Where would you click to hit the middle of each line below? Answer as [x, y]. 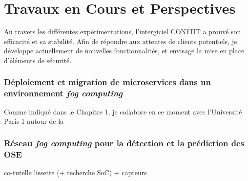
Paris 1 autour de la [34, 121]
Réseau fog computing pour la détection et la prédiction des [124, 143]
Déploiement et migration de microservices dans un [107, 82]
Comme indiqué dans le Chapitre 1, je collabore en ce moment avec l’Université [123, 111]
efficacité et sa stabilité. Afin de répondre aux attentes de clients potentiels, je [121, 41]
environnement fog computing [63, 93]
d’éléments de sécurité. [38, 60]
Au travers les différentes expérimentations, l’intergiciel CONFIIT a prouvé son [123, 32]
